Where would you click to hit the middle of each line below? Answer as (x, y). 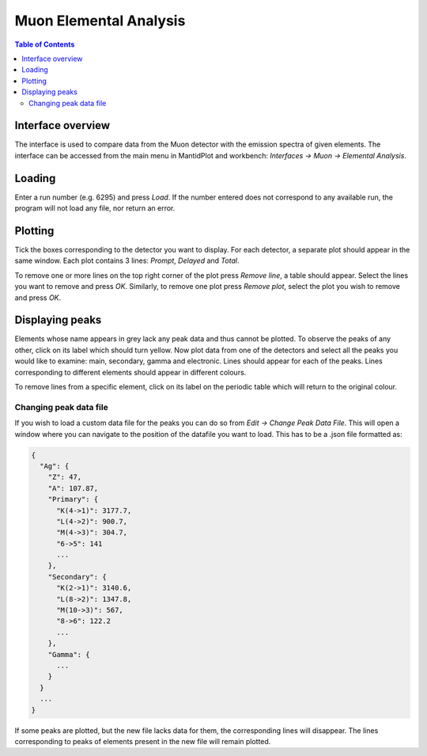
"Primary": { (73, 500)
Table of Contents (45, 44)
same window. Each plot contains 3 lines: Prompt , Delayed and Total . (127, 260)
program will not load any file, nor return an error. (95, 208)
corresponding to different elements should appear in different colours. (130, 372)
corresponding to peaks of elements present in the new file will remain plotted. (143, 741)
